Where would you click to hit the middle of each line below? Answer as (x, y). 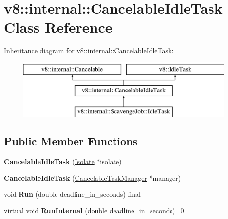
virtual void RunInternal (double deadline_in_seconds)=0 (94, 210)
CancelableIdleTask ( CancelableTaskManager (76, 177)
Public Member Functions (71, 141)
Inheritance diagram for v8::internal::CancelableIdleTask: (89, 50)
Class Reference (58, 27)
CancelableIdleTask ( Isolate (49, 161)
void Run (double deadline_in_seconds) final (72, 194)
